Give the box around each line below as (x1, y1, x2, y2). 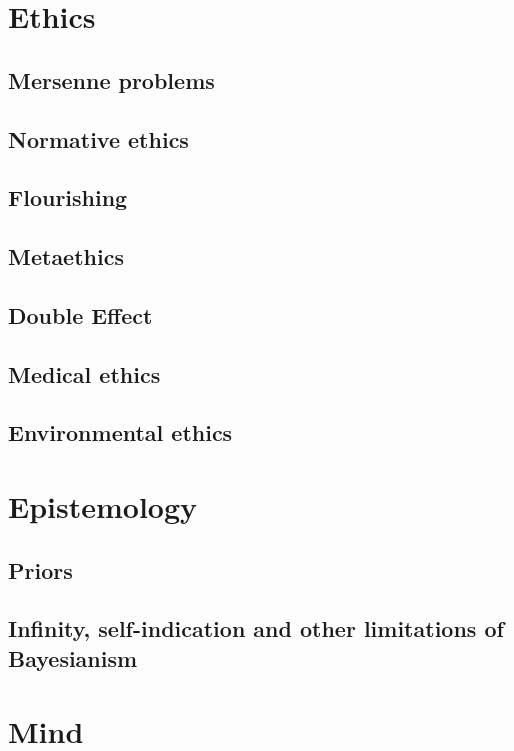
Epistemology (8, 486, 198, 527)
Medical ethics (8, 358, 161, 389)
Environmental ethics (8, 417, 233, 448)
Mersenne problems (8, 64, 215, 95)
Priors (8, 554, 73, 585)
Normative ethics (8, 123, 189, 154)
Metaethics (8, 241, 124, 272)
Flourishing (8, 182, 128, 213)
